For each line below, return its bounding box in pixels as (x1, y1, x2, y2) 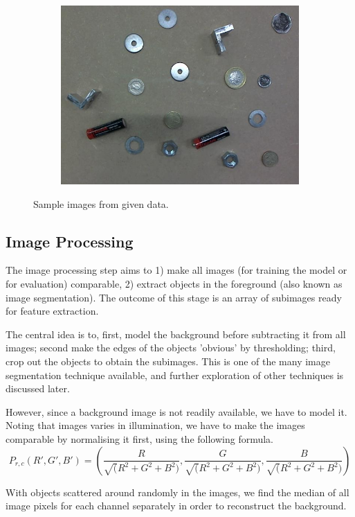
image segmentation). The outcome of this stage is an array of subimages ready (6, 290, 342, 304)
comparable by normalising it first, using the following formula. (6, 431, 273, 446)
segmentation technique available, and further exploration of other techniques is (6, 367, 344, 382)
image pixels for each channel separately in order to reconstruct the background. (6, 498, 347, 513)
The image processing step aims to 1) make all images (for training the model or (6, 263, 347, 277)
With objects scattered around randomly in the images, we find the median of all (6, 484, 349, 499)
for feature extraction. (6, 304, 99, 318)
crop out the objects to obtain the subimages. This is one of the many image (6, 353, 330, 368)
